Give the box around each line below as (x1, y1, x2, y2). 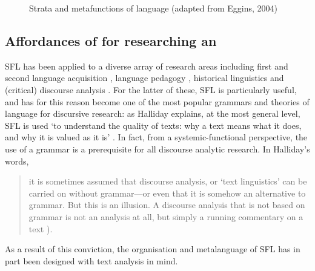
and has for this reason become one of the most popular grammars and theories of (5, 95, 310, 108)
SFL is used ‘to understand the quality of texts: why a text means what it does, (5, 119, 302, 131)
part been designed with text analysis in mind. (5, 254, 178, 267)
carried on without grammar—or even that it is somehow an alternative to (28, 186, 306, 199)
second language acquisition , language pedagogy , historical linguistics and (5, 71, 284, 84)
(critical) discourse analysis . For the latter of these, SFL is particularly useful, (5, 83, 297, 96)
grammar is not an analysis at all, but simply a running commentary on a (28, 210, 303, 223)
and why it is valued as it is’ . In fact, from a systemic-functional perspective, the (5, 131, 308, 143)
